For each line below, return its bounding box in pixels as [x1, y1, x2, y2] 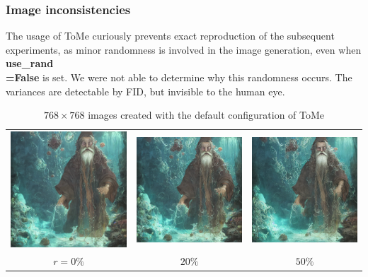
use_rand [6, 56, 54, 71]
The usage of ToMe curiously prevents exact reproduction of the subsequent [6, 28, 335, 43]
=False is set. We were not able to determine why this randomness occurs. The [6, 70, 352, 84]
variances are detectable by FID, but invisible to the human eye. [6, 83, 285, 98]
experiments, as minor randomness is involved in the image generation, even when [6, 42, 362, 57]
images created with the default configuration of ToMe [88, 107, 325, 122]
